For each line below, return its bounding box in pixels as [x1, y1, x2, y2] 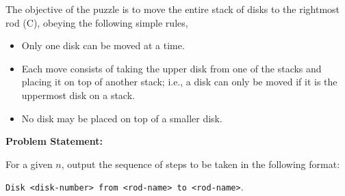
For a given [5, 156, 53, 171]
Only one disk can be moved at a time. [21, 38, 185, 53]
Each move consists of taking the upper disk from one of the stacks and [21, 61, 322, 75]
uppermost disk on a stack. [21, 87, 135, 102]
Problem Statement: [5, 134, 103, 148]
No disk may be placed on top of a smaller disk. [21, 111, 222, 125]
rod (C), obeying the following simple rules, [5, 15, 188, 29]
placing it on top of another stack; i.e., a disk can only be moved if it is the [21, 74, 337, 89]
